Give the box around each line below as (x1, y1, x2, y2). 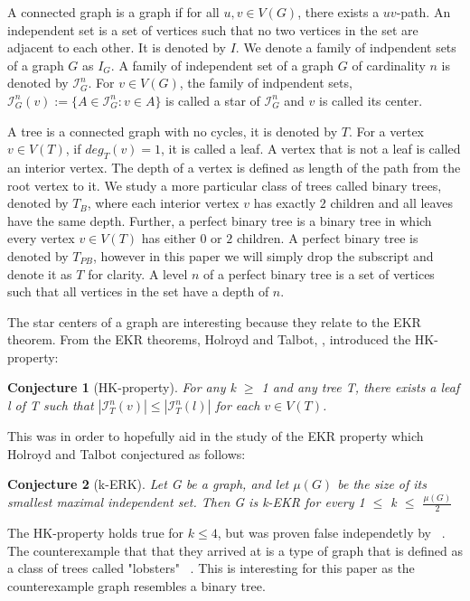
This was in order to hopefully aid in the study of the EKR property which (7, 427, 424, 446)
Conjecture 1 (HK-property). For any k (7, 378, 236, 397)
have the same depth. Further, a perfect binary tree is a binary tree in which (7, 211, 432, 230)
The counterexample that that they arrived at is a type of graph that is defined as (7, 540, 463, 559)
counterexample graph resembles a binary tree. (7, 576, 266, 595)
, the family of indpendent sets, (179, 73, 352, 92)
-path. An (396, 3, 451, 21)
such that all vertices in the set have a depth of (7, 282, 269, 301)
